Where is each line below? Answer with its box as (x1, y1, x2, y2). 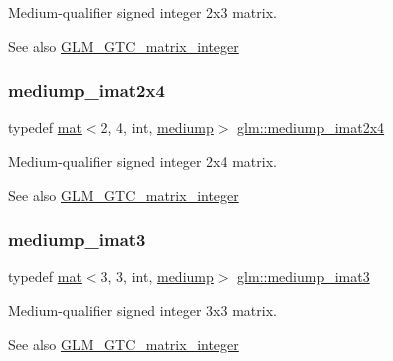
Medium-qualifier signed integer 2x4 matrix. (8, 151, 277, 171)
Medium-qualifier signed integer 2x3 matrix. (8, 2, 277, 22)
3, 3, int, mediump (100, 266, 214, 287)
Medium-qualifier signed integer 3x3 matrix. (8, 300, 277, 320)
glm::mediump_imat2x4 (237, 117, 385, 138)
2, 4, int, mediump (100, 117, 214, 138)
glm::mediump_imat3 (237, 266, 370, 287)
